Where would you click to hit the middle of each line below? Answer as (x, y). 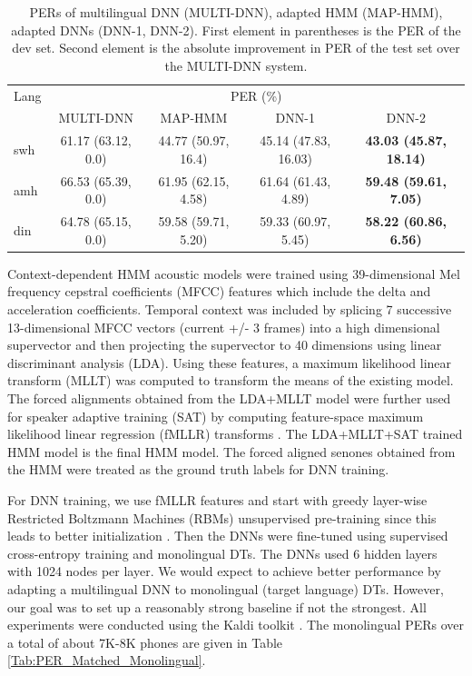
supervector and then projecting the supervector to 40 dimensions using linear (225, 345)
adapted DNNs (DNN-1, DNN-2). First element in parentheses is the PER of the (236, 30)
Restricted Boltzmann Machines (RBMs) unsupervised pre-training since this (222, 517)
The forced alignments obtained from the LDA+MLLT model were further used (229, 398)
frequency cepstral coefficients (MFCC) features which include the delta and (219, 291)
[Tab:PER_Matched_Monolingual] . (107, 660)
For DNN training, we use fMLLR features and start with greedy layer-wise (217, 500)
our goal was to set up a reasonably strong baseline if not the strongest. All (217, 606)
